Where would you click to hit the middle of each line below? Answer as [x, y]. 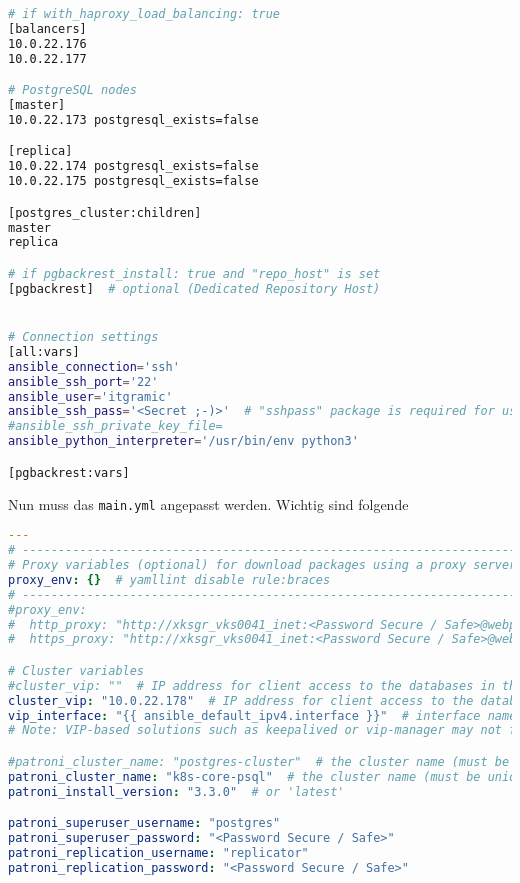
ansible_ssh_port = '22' [83, 381]
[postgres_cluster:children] [105, 212]
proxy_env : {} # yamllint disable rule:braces [169, 579]
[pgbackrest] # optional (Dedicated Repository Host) [194, 288]
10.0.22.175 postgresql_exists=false [133, 181]
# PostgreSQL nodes [72, 90]
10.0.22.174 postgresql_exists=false [133, 166]
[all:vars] [44, 351]
